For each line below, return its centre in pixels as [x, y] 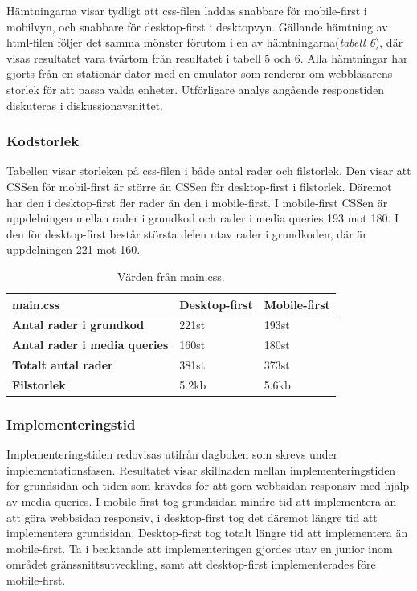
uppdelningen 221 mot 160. [74, 249]
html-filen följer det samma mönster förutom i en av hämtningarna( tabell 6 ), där [205, 42]
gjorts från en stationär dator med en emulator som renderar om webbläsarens [200, 73]
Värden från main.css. [171, 276]
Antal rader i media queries [90, 345]
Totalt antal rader [63, 365]
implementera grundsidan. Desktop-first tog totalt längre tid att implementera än [207, 533]
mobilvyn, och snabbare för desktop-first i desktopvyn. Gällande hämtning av [197, 26]
